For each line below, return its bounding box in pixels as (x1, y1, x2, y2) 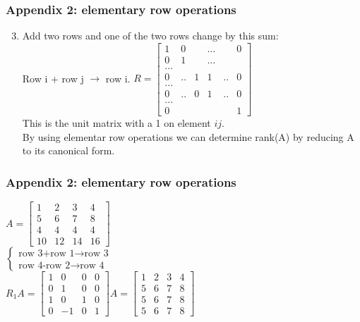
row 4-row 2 (18, 261, 71, 271)
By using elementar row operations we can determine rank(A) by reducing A (22, 129, 354, 144)
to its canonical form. (22, 143, 115, 158)
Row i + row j (22, 70, 84, 85)
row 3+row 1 (18, 249, 75, 259)
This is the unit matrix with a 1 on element (22, 116, 211, 130)
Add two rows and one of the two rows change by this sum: (22, 28, 279, 43)
